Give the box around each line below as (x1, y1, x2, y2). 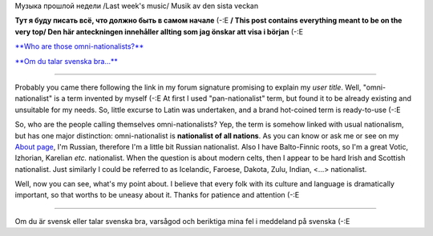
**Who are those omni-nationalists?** (14, 42, 144, 51)
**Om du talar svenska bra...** (14, 56, 118, 66)
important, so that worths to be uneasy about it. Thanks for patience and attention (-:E (14, 190, 300, 200)
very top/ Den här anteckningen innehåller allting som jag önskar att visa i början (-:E (14, 26, 304, 36)
